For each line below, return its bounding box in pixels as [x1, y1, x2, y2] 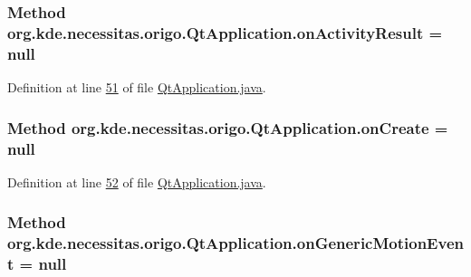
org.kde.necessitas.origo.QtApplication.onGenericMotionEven [7, 232, 464, 254]
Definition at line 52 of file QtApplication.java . [7, 172, 266, 191]
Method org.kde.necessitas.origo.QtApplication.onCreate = [7, 116, 448, 138]
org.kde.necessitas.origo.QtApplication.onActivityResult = [7, 21, 443, 43]
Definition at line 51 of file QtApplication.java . [7, 78, 266, 97]
